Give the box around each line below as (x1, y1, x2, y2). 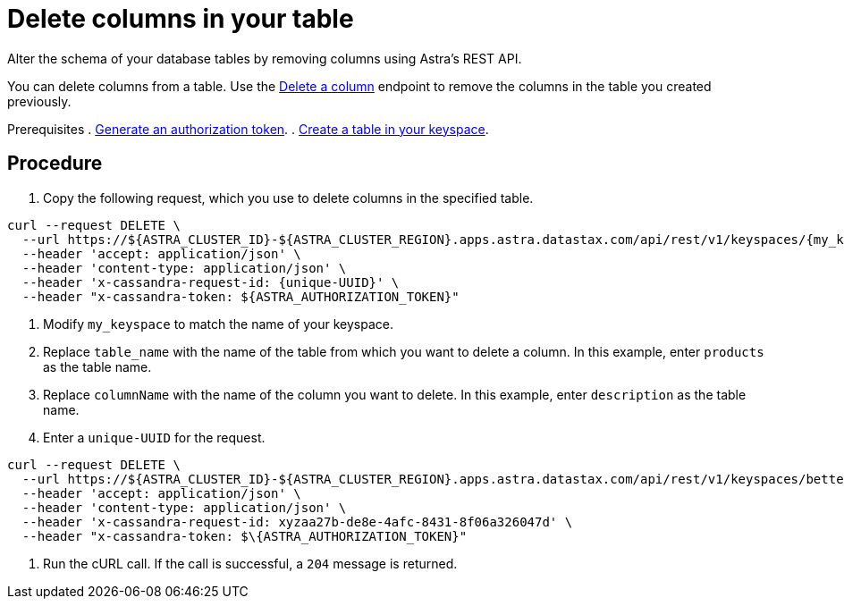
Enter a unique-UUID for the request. (43, 429, 266, 445)
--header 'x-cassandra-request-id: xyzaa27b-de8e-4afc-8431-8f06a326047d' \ (21, 514, 573, 529)
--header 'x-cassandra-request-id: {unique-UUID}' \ (21, 274, 400, 290)
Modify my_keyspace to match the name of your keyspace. (43, 316, 393, 332)
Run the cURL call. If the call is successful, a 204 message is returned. (43, 555, 458, 571)
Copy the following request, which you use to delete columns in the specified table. (43, 189, 534, 206)
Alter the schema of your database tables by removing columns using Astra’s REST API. (7, 50, 522, 66)
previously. (7, 93, 72, 109)
